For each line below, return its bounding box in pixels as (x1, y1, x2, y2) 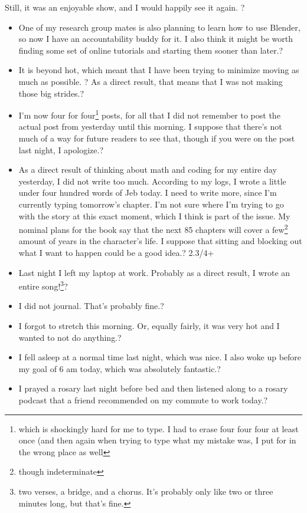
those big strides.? (18, 87, 84, 99)
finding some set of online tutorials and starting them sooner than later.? (18, 44, 283, 56)
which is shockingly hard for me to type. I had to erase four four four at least (18, 422, 299, 435)
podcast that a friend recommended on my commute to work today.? (18, 394, 268, 406)
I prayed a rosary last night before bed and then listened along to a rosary (18, 382, 288, 394)
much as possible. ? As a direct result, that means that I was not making (18, 75, 283, 87)
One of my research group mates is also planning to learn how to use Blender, (18, 21, 301, 33)
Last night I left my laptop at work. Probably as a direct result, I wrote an (18, 266, 290, 278)
